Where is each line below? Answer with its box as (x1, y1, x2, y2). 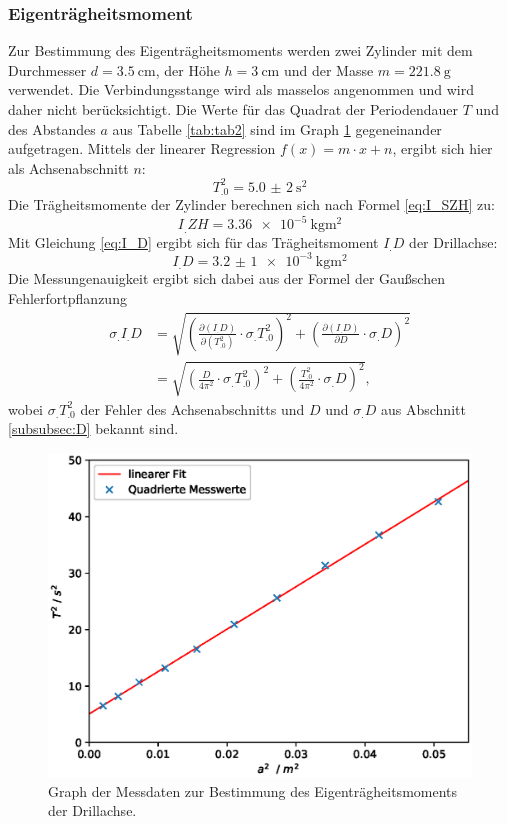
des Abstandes (8, 118, 96, 139)
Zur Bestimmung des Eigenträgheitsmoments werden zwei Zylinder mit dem (8, 40, 473, 61)
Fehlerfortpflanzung (8, 288, 127, 309)
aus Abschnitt (380, 398, 466, 419)
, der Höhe (155, 59, 220, 80)
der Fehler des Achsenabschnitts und (80, 398, 305, 419)
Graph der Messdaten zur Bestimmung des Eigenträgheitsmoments (48, 780, 458, 801)
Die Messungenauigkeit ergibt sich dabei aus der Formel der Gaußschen (8, 268, 445, 289)
